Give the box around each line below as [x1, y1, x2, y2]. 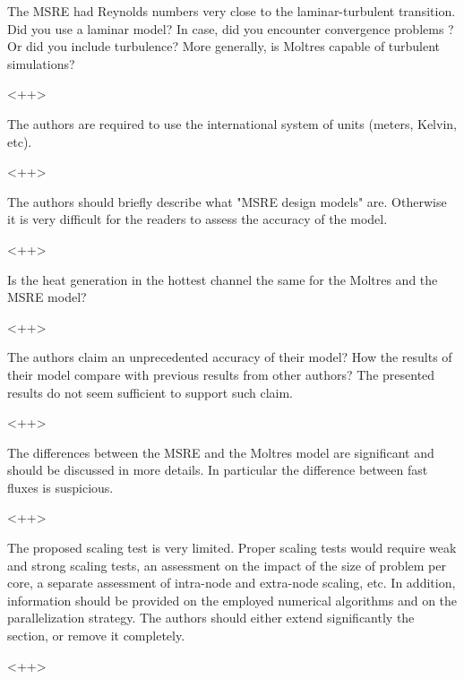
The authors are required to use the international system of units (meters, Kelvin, [7, 114, 457, 133]
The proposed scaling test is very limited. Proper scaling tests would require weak [7, 538, 457, 557]
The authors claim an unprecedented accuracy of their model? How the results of [7, 348, 452, 366]
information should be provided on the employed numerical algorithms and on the [7, 590, 458, 609]
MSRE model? [7, 288, 87, 306]
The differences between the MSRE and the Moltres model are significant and [7, 443, 434, 461]
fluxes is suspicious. [7, 477, 114, 496]
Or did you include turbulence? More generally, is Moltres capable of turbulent [7, 37, 441, 56]
